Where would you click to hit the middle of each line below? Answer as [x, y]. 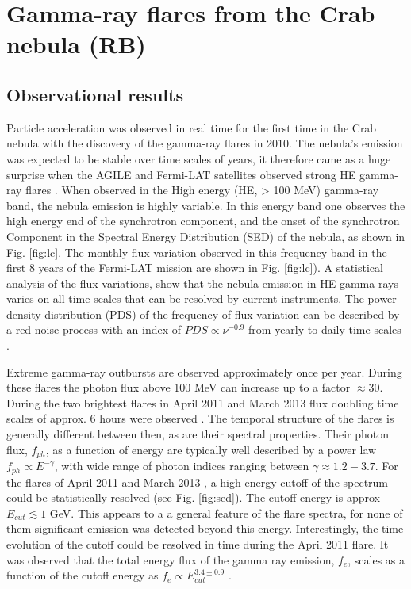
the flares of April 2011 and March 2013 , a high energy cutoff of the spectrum [198, 482]
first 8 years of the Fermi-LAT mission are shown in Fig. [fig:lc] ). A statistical [195, 268]
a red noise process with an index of [94, 329]
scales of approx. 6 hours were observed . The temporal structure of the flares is [200, 418]
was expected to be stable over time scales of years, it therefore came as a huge [199, 158]
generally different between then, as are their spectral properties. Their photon [198, 434]
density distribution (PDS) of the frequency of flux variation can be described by [203, 314]
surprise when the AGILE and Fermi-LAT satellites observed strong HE [181, 174]
